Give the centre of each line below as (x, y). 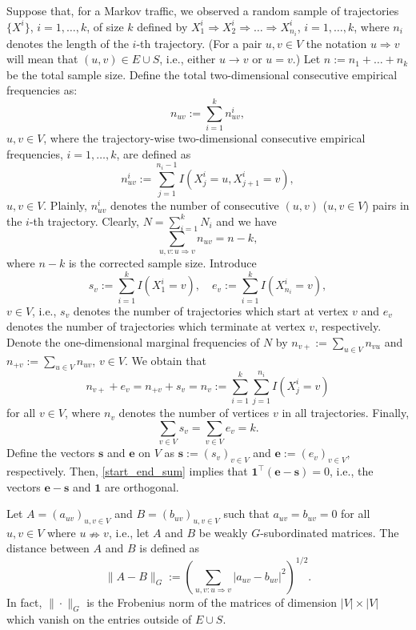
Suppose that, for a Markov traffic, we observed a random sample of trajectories (203, 10)
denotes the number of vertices (194, 413)
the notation (336, 43)
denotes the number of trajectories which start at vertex (211, 310)
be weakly (223, 532)
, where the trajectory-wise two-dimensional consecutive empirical (204, 138)
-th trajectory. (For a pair (199, 43)
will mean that (42, 59)
